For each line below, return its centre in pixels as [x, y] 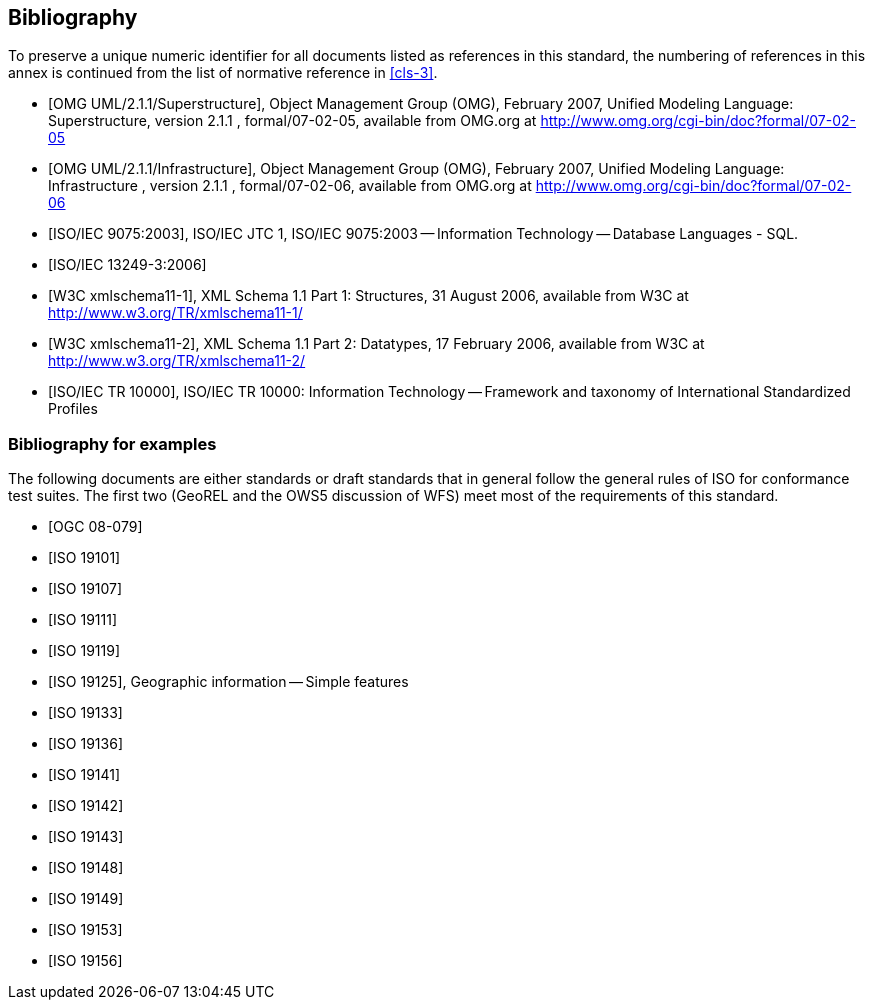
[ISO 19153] [85, 930]
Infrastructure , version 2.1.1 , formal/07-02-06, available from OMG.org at [290, 186]
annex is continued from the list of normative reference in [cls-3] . [223, 73]
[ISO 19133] [85, 713]
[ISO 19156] [85, 961]
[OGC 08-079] [95, 527]
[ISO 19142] [86, 806]
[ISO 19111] [83, 620]
